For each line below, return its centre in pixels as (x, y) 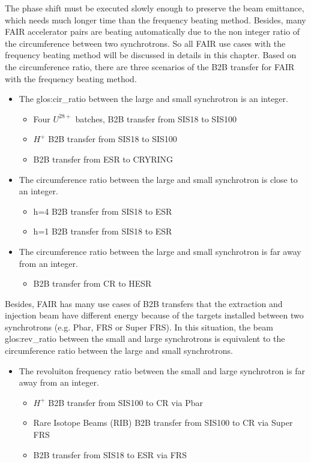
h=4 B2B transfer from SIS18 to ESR (103, 211)
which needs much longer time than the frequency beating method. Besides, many (155, 19)
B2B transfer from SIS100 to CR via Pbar (125, 402)
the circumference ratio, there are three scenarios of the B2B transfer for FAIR (150, 66)
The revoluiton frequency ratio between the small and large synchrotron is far (162, 370)
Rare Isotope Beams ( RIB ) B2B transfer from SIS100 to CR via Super (163, 423)
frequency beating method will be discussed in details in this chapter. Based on (151, 55)
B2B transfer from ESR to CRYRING (103, 159)
